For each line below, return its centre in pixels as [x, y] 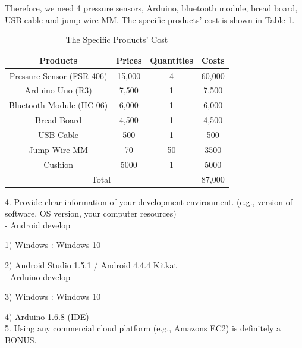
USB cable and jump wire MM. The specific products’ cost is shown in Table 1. [150, 19]
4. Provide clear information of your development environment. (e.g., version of [149, 201]
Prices [129, 60]
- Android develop [38, 225]
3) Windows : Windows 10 [53, 297]
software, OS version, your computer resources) [91, 213]
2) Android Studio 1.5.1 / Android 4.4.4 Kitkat [91, 265]
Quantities [172, 60]
